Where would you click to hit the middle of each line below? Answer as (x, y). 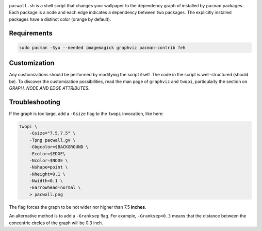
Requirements (31, 33)
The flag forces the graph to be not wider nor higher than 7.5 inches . (78, 207)
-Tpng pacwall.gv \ (53, 140)
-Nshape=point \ (49, 167)
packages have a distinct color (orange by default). (60, 19)
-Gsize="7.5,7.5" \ (53, 133)
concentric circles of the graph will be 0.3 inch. (56, 223)
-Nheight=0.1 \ (47, 174)
